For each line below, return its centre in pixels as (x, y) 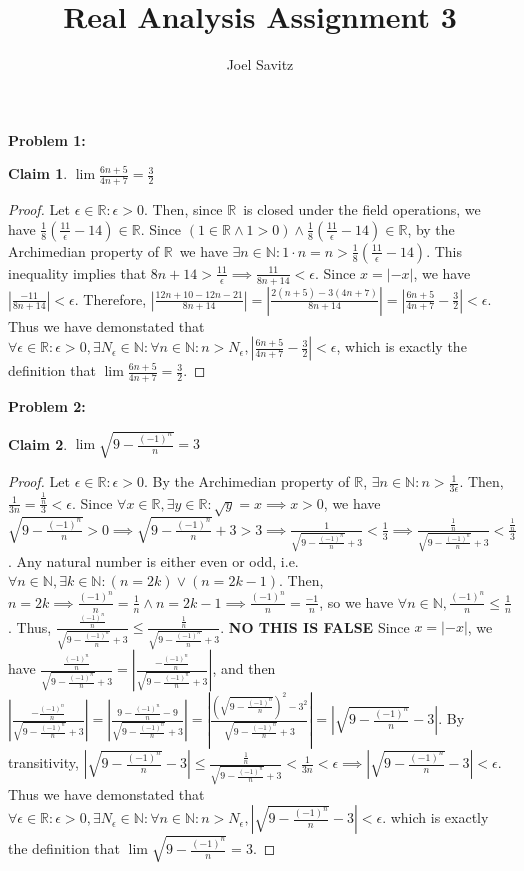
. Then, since (183, 209)
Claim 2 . (38, 443)
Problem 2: (47, 405)
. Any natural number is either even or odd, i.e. (153, 560)
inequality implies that (77, 272)
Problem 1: (47, 139)
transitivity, (43, 762)
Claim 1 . (38, 173)
